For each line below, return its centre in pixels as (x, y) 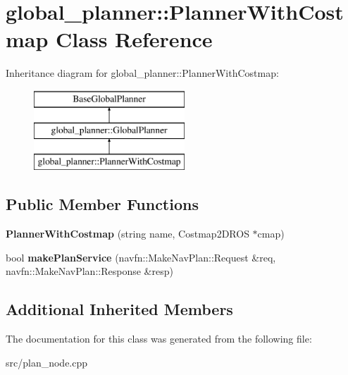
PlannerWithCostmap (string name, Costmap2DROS (128, 234)
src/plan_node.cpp (47, 362)
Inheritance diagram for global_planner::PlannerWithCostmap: (142, 73)
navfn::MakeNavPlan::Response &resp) (89, 271)
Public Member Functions (102, 204)
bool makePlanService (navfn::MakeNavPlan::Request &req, (141, 257)
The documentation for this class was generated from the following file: (159, 339)
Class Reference (134, 39)
